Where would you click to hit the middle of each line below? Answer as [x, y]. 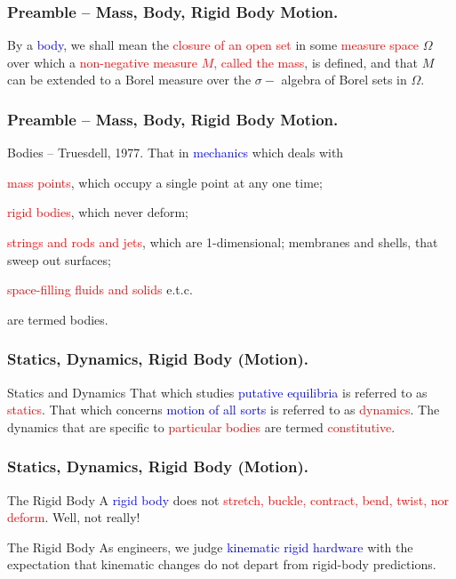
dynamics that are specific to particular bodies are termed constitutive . [201, 426]
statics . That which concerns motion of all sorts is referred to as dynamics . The [224, 410]
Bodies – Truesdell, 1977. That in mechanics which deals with [176, 153]
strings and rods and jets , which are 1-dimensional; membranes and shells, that [223, 242]
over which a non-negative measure [103, 62]
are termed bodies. [58, 319]
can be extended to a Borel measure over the [129, 80]
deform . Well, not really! [74, 517]
